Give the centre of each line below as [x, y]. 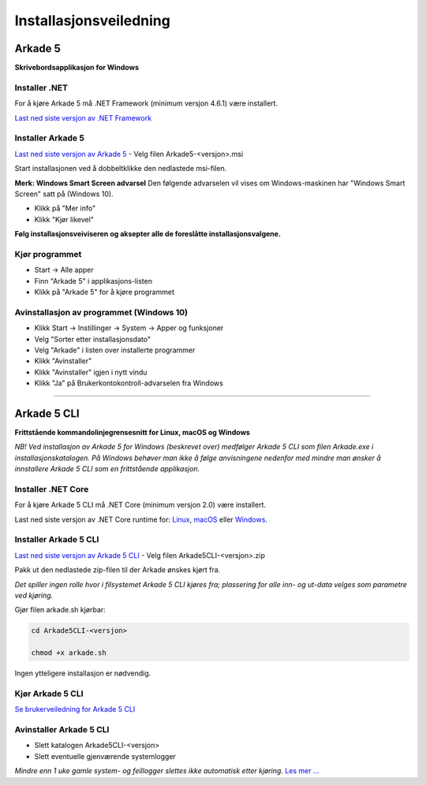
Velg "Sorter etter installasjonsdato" [93, 339]
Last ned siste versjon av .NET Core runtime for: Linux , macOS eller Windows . [141, 519]
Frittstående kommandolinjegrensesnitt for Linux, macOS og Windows [132, 432]
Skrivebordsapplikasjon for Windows [77, 68]
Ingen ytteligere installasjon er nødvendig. [83, 673]
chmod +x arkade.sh [69, 653]
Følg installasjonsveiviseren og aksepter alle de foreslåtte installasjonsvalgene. [148, 234]
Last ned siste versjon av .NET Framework [83, 117]
